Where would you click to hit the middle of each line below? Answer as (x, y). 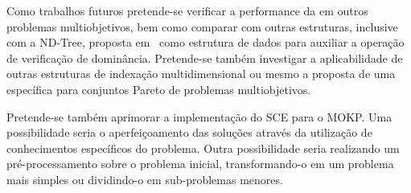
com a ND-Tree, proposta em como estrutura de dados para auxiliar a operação (205, 42)
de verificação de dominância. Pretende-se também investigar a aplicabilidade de (205, 57)
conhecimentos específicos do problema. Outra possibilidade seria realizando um (203, 148)
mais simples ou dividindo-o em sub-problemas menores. (145, 179)
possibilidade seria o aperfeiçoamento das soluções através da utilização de (189, 132)
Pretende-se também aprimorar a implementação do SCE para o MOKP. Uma (199, 116)
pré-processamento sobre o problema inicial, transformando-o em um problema (200, 164)
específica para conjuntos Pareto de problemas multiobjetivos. (159, 89)
